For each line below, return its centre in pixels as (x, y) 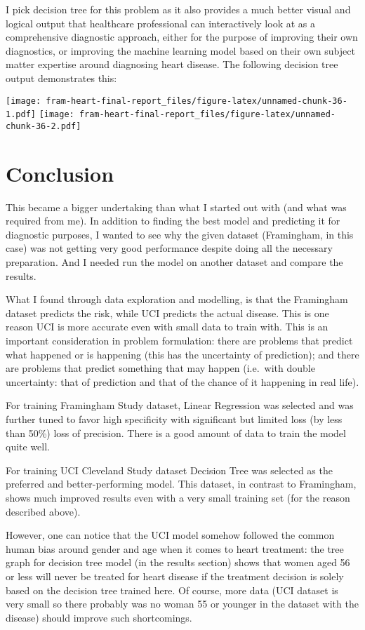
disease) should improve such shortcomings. (99, 617)
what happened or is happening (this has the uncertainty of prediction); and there (182, 354)
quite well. (28, 447)
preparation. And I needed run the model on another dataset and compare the (174, 262)
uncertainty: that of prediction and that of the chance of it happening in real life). (182, 381)
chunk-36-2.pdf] (44, 126)
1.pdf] (21, 115)
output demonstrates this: (61, 78)
